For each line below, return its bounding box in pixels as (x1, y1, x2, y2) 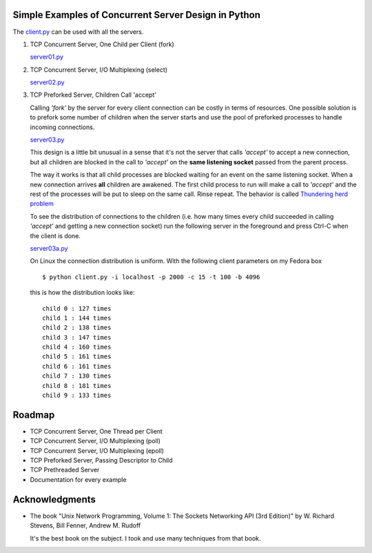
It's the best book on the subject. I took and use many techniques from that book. (30, 534, 261, 542)
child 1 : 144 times (42, 314, 112, 322)
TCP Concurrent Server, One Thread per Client (30, 427, 163, 435)
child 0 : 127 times (42, 304, 112, 312)
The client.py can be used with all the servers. (12, 28, 144, 36)
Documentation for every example (30, 475, 127, 483)
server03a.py (30, 244, 68, 252)
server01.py (30, 52, 63, 61)
